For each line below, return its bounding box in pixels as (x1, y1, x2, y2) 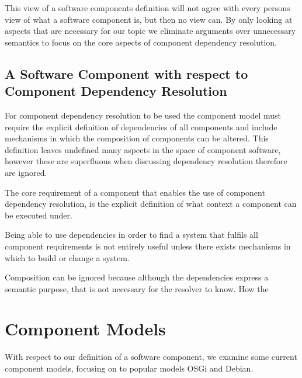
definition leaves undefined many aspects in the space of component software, (5, 143, 281, 155)
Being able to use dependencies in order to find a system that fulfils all (5, 228, 258, 241)
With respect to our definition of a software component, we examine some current (5, 351, 297, 363)
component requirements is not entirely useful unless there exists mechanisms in (5, 240, 291, 252)
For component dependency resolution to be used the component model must (5, 109, 282, 121)
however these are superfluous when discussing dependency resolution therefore (5, 155, 287, 167)
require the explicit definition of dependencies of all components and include (5, 120, 277, 133)
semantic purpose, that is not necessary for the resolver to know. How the (5, 282, 269, 294)
